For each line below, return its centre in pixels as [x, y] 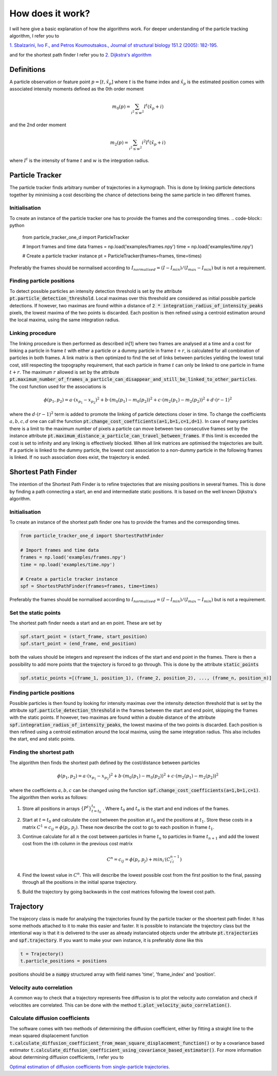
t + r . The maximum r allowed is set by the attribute [64, 372]
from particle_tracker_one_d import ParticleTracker [76, 237]
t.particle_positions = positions [64, 961]
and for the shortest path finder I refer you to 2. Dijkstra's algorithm [81, 54]
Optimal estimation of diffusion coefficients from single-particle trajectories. [90, 1067]
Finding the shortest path [42, 752]
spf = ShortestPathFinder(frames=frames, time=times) [89, 586]
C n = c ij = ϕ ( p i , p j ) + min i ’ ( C [138, 859]
